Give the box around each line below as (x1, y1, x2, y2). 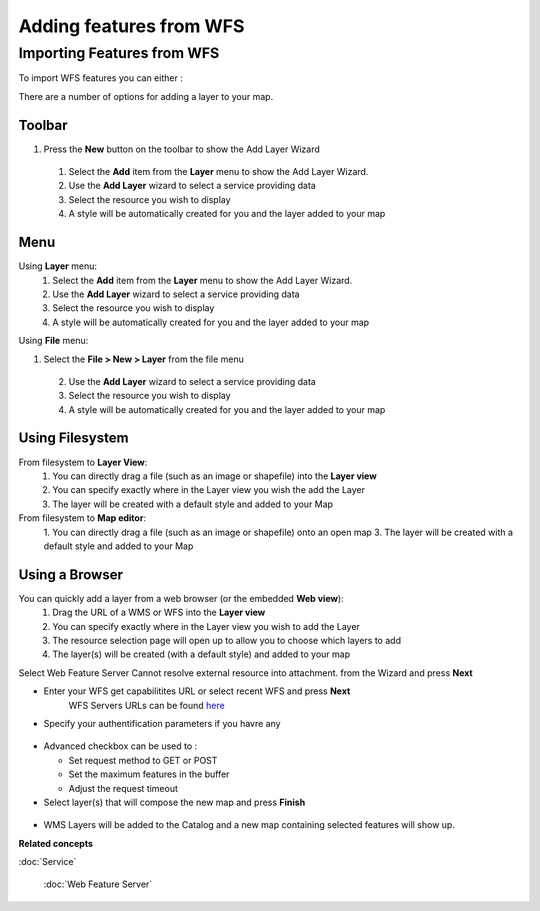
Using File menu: (18, 335, 89, 347)
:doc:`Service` (18, 856, 77, 868)
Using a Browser (18, 566, 124, 583)
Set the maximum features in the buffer (68, 768, 230, 780)
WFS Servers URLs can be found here (68, 699, 225, 711)
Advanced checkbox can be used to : (43, 740, 198, 752)
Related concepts (18, 837, 94, 849)
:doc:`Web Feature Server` (43, 878, 153, 890)
